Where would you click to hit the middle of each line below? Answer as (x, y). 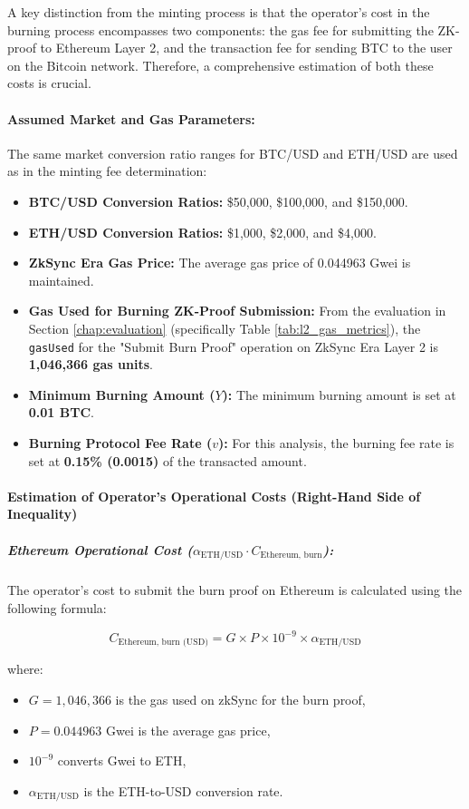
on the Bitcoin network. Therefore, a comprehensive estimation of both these (220, 65)
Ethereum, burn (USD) (163, 643)
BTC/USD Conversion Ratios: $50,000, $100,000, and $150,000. (218, 201)
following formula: (57, 607)
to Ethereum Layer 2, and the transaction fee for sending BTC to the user (246, 48)
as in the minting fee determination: (107, 171)
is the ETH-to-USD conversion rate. (183, 790)
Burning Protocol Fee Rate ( (120, 442)
